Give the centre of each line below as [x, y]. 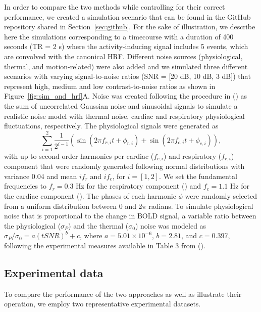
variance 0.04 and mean [41, 176]
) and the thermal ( [98, 225]
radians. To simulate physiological [201, 206]
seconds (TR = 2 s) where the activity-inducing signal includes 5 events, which [126, 46]
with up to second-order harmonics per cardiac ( [79, 155]
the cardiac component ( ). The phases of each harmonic [90, 196]
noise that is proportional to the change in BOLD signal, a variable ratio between [130, 216]
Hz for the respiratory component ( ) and [139, 186]
